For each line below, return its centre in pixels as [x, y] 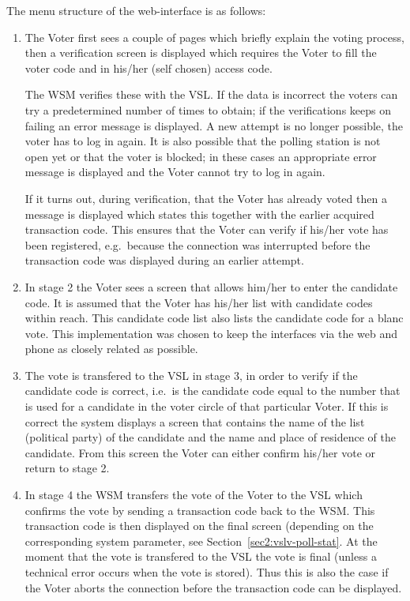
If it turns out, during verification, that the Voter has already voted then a [206, 198]
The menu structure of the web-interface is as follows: [136, 10]
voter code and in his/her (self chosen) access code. [149, 68]
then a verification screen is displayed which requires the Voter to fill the [201, 53]
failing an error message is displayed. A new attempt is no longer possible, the [214, 125]
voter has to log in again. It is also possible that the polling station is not [203, 141]
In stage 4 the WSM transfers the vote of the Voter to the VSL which [194, 495]
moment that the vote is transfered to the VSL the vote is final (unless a [201, 556]
